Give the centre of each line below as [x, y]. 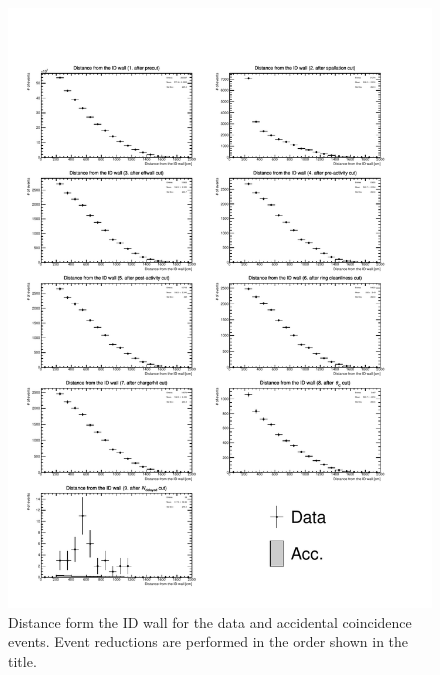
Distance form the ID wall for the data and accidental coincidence [210, 621]
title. [22, 660]
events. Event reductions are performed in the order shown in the [208, 641]
